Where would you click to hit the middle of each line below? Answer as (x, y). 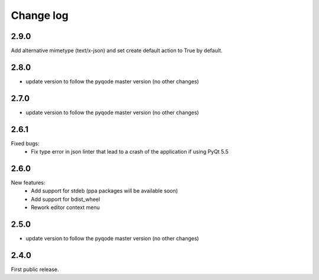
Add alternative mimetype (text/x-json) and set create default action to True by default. (117, 51)
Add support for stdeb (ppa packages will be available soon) (105, 191)
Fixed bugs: (25, 143)
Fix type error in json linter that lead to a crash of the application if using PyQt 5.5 (130, 152)
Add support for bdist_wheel (66, 199)
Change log (40, 15)
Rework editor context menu (65, 207)
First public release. (35, 269)
